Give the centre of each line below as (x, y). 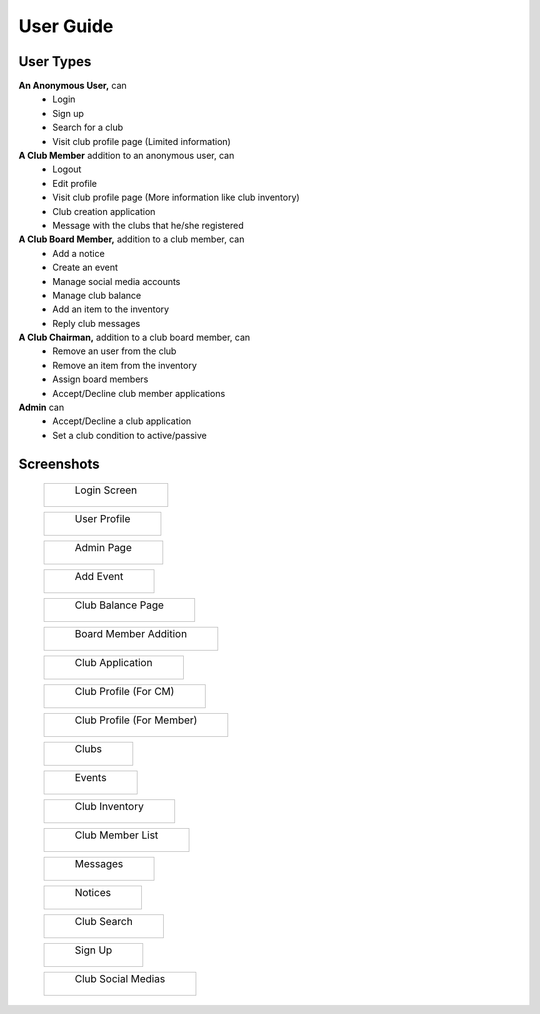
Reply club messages (96, 323)
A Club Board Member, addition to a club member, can (131, 239)
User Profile (102, 519)
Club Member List (116, 835)
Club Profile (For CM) (124, 692)
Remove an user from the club (114, 351)
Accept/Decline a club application (122, 421)
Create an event (85, 267)
